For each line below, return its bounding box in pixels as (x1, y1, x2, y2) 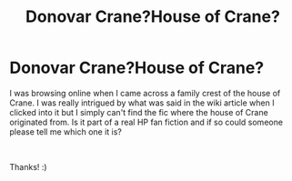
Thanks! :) (9, 161, 47, 172)
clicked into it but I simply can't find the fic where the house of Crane (9, 106, 268, 117)
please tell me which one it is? (9, 126, 123, 137)
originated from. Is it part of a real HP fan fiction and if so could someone (9, 116, 284, 127)
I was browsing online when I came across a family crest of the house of (9, 87, 281, 98)
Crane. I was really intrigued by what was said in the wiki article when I (9, 97, 275, 108)
